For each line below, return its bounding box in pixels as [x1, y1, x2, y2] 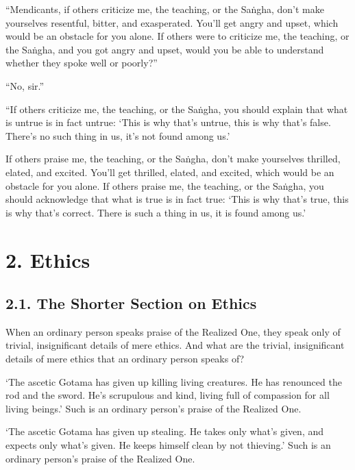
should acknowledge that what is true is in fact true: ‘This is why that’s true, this [5, 192, 349, 206]
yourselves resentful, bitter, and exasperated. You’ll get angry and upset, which [5, 15, 339, 29]
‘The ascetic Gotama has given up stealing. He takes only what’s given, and [5, 424, 324, 438]
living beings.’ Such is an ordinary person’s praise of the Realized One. [5, 401, 302, 415]
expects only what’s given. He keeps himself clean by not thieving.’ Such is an [5, 438, 331, 452]
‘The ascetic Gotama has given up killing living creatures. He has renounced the [5, 374, 342, 388]
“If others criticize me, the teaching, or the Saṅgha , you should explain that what [5, 101, 348, 116]
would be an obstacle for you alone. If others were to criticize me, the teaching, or [5, 29, 350, 43]
